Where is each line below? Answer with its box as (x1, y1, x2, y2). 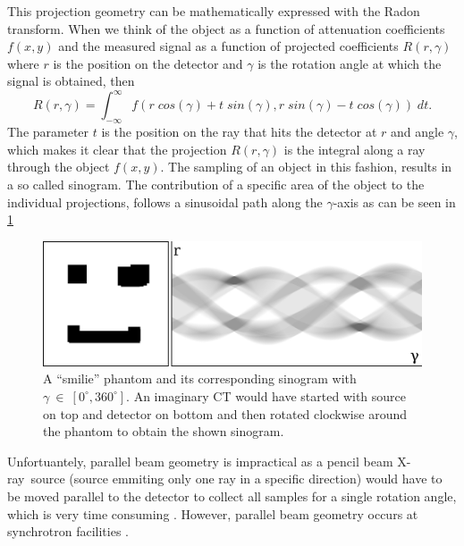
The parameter (7, 122, 89, 141)
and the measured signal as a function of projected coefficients (58, 37, 399, 55)
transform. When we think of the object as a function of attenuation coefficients (7, 19, 445, 38)
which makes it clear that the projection (7, 139, 227, 158)
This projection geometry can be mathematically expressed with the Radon (7, 2, 420, 20)
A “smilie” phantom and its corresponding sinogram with (43, 369, 357, 388)
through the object (7, 157, 110, 176)
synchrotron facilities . (7, 522, 129, 541)
